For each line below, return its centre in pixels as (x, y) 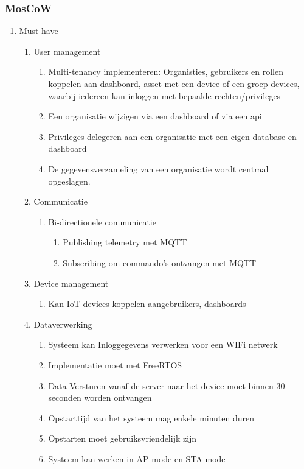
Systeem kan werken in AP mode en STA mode (137, 458)
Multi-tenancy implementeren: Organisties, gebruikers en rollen (166, 72)
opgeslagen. (69, 181)
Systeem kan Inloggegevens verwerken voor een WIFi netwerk (163, 344)
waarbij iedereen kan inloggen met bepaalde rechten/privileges (164, 95)
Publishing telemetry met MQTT (125, 242)
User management (67, 51)
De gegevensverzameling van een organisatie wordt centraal (158, 168)
